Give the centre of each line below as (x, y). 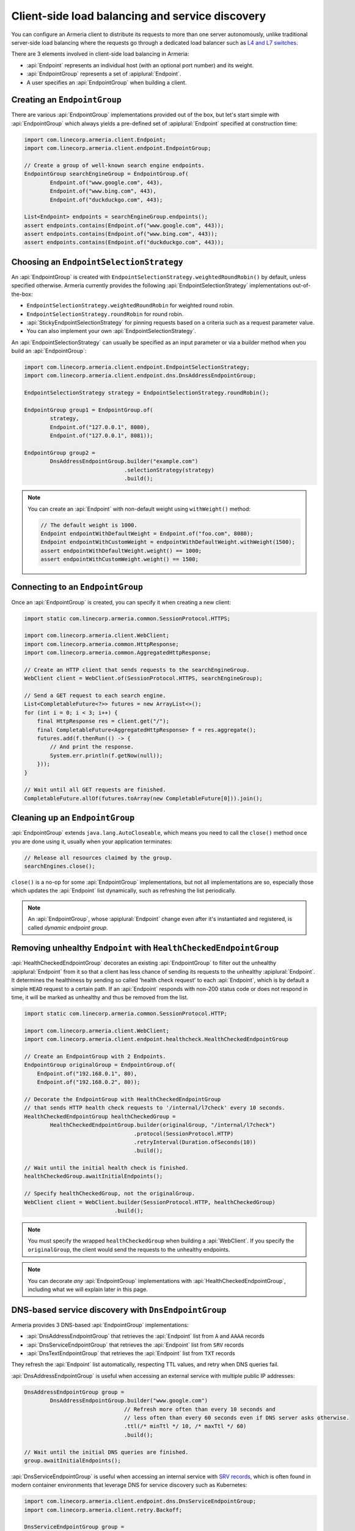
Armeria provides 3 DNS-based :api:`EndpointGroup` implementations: (100, 1325)
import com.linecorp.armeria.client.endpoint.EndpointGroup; (118, 148)
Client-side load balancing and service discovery (139, 16)
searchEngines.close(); (60, 866)
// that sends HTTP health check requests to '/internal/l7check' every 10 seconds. (155, 1108)
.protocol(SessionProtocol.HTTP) (184, 1134)
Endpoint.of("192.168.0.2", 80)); (89, 1082)
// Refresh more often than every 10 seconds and (200, 1409)
